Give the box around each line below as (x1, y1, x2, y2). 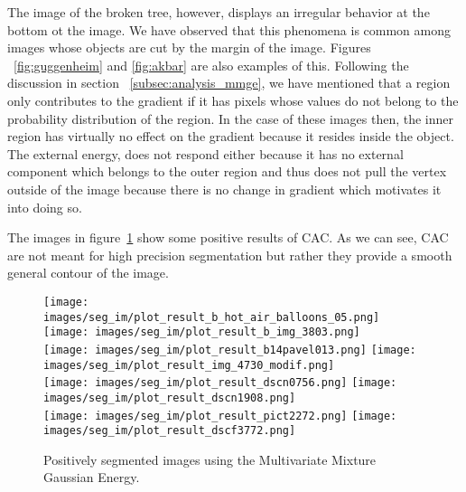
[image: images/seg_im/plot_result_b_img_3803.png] (43, 326, 360, 339)
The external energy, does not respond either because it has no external (7, 144, 404, 163)
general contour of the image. (7, 263, 169, 282)
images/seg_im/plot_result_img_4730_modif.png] (43, 358, 335, 372)
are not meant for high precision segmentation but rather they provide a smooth (7, 245, 452, 264)
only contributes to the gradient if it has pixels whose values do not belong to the (7, 90, 459, 109)
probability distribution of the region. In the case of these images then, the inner (7, 109, 453, 128)
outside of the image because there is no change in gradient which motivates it (7, 179, 442, 198)
